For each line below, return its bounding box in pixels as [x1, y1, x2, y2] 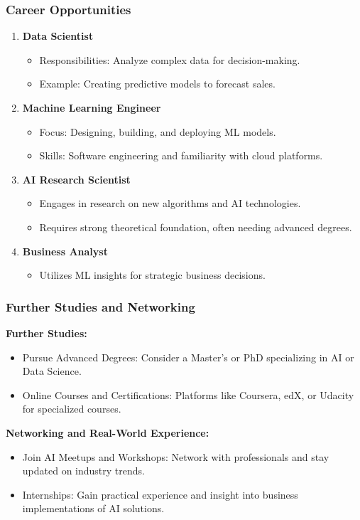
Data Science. [22, 364, 82, 378]
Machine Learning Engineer [22, 100, 161, 115]
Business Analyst [22, 243, 108, 258]
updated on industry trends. [22, 463, 145, 478]
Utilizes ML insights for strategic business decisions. [39, 267, 266, 282]
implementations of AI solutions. [22, 501, 165, 516]
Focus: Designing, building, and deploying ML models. [39, 124, 276, 139]
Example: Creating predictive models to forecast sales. [39, 76, 276, 91]
